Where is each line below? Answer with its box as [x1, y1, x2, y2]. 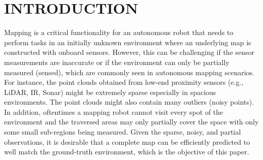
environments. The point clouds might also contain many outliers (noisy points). [4, 97, 254, 107]
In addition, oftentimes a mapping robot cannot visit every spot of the [4, 106, 223, 117]
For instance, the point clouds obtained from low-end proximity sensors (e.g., [4, 77, 244, 87]
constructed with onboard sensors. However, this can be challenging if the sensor [4, 47, 255, 57]
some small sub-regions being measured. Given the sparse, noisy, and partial [4, 126, 241, 137]
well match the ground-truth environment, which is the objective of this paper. [4, 146, 249, 157]
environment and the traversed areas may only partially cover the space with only [4, 116, 259, 127]
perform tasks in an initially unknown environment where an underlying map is [4, 37, 251, 47]
